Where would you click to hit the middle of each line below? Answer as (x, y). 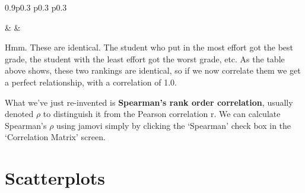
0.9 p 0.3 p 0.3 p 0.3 (36, 7)
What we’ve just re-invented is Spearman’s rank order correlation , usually (149, 102)
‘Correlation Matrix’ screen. (55, 137)
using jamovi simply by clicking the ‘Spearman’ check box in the (174, 125)
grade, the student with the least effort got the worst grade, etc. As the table (145, 58)
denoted (19, 114)
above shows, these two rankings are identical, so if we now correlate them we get (153, 70)
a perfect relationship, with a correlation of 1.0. (91, 82)
